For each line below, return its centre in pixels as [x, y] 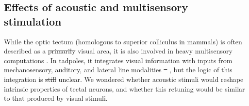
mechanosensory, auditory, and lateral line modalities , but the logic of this [118, 70]
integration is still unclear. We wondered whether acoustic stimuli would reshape [124, 79]
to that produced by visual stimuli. [56, 98]
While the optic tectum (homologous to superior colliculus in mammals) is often [123, 41]
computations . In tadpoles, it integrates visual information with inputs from [118, 60]
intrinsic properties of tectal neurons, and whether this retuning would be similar [124, 88]
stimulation [33, 21]
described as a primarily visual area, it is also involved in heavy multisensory [118, 51]
